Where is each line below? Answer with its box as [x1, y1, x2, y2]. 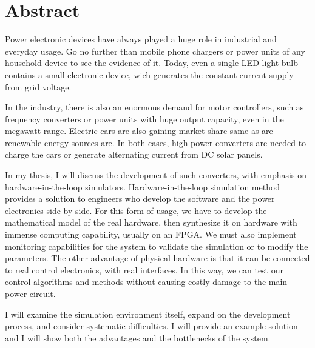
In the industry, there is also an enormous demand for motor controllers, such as [5, 101, 304, 113]
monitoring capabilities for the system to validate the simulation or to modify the [5, 239, 308, 252]
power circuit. [5, 287, 56, 299]
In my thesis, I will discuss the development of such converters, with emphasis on [5, 169, 307, 181]
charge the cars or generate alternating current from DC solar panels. [5, 148, 263, 161]
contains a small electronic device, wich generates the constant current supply [5, 68, 294, 81]
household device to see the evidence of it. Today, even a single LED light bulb [5, 56, 299, 69]
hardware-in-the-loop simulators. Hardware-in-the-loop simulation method [5, 180, 280, 193]
